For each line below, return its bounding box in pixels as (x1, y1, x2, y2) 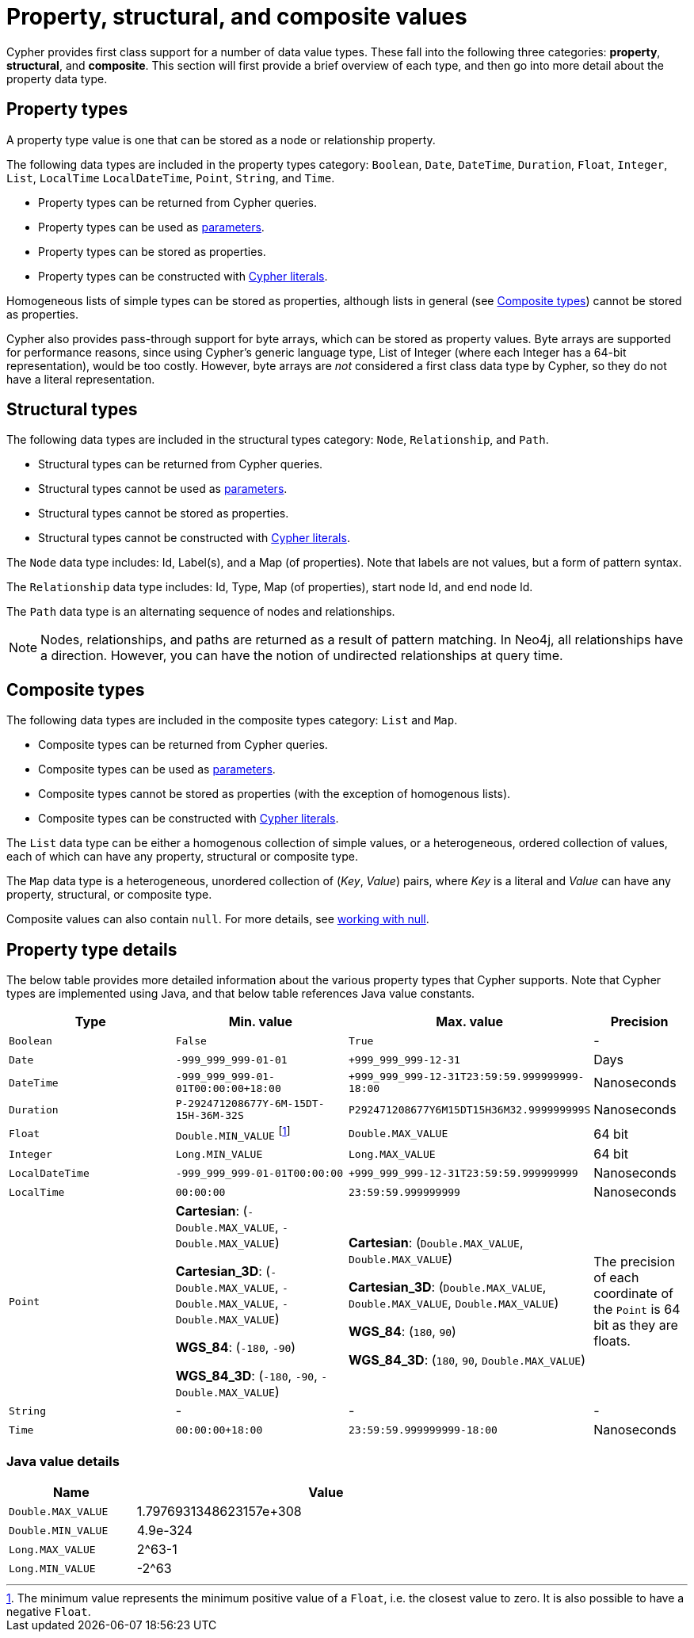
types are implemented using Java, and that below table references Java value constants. (6, 987, 475, 1001)
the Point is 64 (593, 1301, 681, 1318)
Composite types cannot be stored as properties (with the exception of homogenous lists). (38, 787, 511, 801)
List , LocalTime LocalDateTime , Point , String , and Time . (6, 170, 335, 185)
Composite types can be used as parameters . (38, 762, 276, 777)
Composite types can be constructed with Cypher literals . (38, 811, 339, 826)
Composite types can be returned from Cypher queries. (38, 738, 328, 752)
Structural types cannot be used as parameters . (38, 482, 288, 496)
